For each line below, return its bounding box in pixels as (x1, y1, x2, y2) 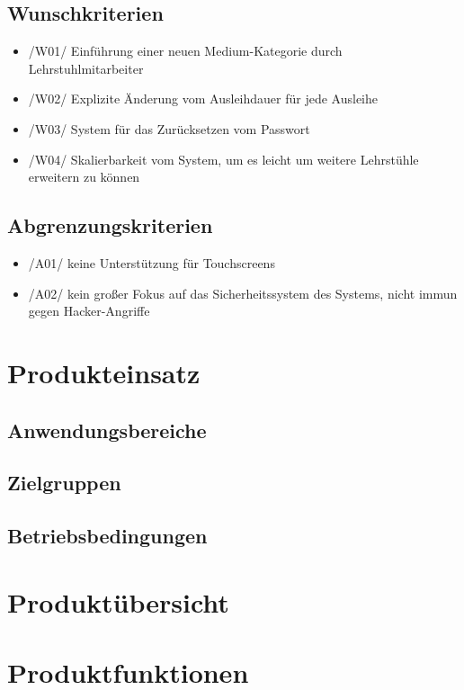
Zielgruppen (7, 469, 121, 497)
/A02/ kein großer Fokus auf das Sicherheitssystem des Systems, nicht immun (28, 283, 458, 302)
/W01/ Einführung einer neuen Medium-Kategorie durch (28, 41, 343, 60)
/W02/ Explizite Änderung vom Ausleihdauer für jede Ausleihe (28, 89, 379, 108)
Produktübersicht (7, 583, 229, 620)
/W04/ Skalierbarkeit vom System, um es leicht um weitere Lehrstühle (28, 149, 419, 168)
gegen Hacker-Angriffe (28, 301, 150, 320)
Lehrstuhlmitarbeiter (28, 58, 144, 77)
